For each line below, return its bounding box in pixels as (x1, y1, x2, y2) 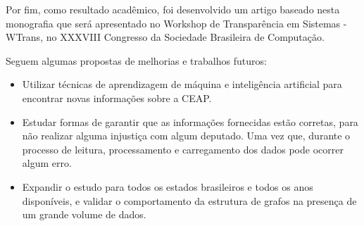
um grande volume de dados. (22, 207, 146, 222)
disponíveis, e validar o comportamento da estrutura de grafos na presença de (22, 193, 357, 208)
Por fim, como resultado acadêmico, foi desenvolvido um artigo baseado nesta (6, 2, 340, 16)
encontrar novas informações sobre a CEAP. (22, 90, 212, 105)
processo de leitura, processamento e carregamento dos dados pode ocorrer (22, 142, 344, 156)
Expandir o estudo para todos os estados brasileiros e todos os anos (22, 179, 313, 194)
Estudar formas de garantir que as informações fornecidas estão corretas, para (22, 114, 358, 129)
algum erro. (22, 156, 72, 170)
